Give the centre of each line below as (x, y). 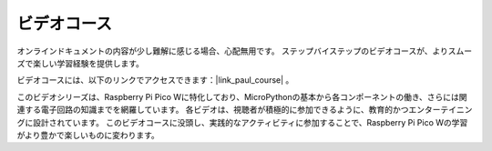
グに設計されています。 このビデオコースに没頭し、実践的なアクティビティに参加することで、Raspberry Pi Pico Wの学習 (242, 122)
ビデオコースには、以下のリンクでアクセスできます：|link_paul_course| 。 (155, 80)
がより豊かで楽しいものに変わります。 (88, 135)
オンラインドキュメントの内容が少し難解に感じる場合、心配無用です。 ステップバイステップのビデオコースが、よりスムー (245, 51)
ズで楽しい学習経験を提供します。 (81, 63)
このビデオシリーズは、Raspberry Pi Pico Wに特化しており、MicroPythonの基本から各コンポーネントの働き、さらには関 (242, 96)
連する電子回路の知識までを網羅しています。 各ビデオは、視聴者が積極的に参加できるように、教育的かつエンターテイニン (245, 110)
